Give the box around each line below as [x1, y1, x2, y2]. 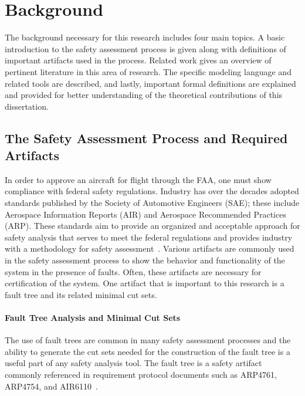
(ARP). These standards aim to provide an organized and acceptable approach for [5, 219, 300, 232]
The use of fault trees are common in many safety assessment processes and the [5, 334, 291, 346]
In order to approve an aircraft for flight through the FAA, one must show [5, 173, 272, 185]
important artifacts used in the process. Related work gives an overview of [5, 54, 272, 66]
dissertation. [5, 100, 49, 112]
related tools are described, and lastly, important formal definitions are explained [5, 77, 296, 89]
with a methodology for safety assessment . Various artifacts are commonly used [5, 242, 294, 255]
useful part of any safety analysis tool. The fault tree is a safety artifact [5, 357, 262, 369]
